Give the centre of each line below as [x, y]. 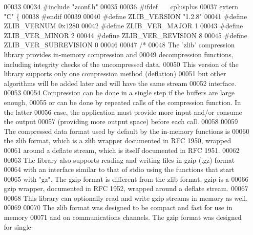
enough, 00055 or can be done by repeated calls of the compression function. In [123, 102]
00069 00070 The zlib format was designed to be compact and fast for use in [118, 207]
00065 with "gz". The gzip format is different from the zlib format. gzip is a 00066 [126, 179]
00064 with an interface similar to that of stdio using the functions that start [119, 169]
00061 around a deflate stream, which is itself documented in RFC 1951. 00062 [122, 150]
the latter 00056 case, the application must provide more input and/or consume [123, 112]
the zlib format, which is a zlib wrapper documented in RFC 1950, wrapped [117, 140]
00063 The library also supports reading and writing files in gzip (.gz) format [119, 160]
